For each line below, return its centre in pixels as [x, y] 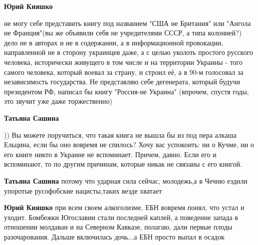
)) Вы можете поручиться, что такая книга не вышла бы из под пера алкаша [120, 134]
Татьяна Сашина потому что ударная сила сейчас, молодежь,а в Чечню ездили [126, 180]
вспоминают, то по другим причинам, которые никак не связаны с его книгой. [123, 164]
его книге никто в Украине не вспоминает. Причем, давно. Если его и [110, 154]
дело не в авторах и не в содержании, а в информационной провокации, [114, 42]
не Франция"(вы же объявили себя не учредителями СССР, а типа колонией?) [123, 33]
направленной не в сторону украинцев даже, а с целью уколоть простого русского [129, 52]
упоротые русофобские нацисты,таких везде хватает [83, 190]
